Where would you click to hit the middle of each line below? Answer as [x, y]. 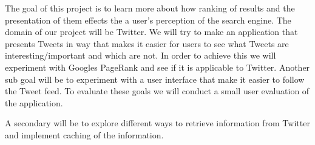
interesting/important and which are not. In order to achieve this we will [141, 55]
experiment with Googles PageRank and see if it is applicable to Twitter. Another [157, 67]
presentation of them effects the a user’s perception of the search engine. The [148, 20]
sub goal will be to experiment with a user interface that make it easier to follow [155, 79]
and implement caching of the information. [84, 134]
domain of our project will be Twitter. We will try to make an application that [151, 32]
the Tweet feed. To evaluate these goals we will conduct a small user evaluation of [157, 91]
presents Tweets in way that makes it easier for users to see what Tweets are [147, 43]
